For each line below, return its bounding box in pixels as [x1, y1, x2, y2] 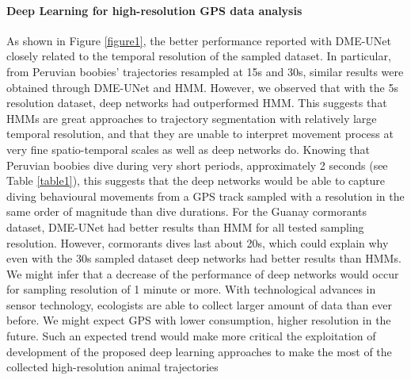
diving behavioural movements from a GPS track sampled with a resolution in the [6, 187, 405, 204]
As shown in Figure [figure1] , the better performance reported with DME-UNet [6, 32, 391, 48]
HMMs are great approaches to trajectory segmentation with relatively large [6, 109, 377, 126]
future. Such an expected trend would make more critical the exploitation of [6, 328, 376, 344]
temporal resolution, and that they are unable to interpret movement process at [6, 125, 394, 142]
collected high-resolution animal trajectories [6, 359, 219, 375]
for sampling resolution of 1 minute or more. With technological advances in [6, 281, 376, 297]
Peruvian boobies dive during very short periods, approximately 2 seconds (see [6, 156, 388, 173]
